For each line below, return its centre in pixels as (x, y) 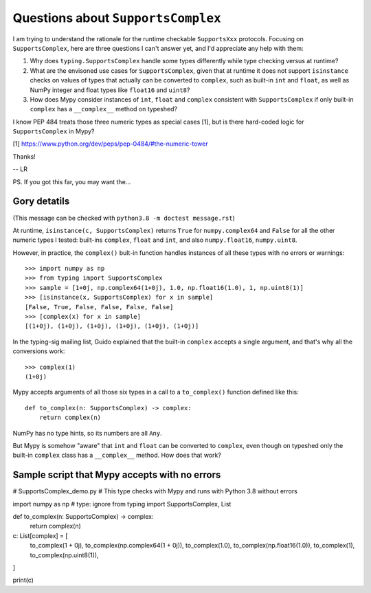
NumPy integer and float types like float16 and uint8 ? (110, 90)
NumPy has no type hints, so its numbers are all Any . (87, 433)
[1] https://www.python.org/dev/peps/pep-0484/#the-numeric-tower (111, 144)
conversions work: (39, 351)
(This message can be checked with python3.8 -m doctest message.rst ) (124, 218)
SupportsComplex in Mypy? (54, 131)
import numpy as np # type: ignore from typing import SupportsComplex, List (122, 504)
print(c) (23, 580)
